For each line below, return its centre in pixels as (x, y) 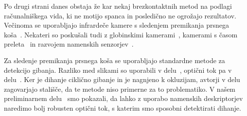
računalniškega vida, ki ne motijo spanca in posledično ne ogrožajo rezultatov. (120, 15)
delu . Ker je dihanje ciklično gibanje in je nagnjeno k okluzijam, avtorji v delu (122, 79)
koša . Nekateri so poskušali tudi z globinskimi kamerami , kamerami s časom (121, 34)
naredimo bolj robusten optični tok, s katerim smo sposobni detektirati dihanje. (123, 108)
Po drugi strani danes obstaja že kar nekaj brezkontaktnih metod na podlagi (118, 6)
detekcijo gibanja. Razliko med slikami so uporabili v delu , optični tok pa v (118, 70)
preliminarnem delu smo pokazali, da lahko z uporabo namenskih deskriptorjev (123, 98)
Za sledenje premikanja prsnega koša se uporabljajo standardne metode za (115, 60)
